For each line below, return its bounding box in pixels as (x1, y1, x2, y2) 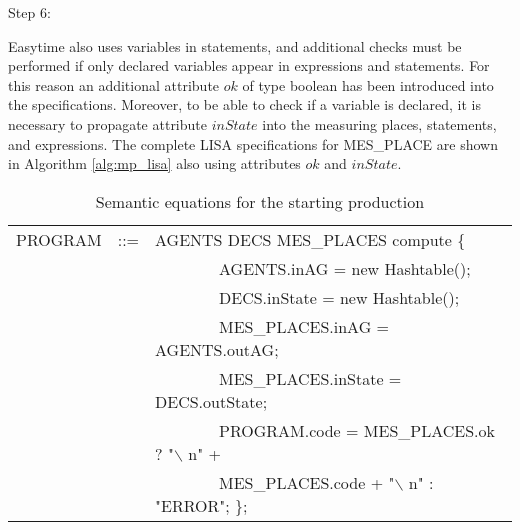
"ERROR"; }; (155, 493, 248, 517)
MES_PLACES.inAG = (219, 314, 389, 338)
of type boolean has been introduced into (242, 74, 494, 95)
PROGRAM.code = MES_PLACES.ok (219, 418, 495, 442)
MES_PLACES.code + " (219, 470, 395, 494)
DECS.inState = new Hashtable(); (219, 285, 460, 309)
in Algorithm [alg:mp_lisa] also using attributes (8, 153, 301, 174)
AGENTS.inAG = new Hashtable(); (219, 256, 471, 280)
